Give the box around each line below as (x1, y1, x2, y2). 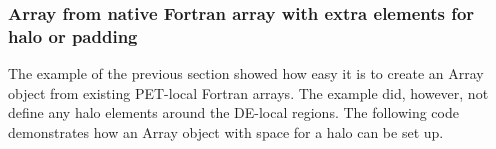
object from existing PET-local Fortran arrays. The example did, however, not (8, 82, 489, 103)
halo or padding (8, 23, 138, 48)
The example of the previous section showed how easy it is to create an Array (8, 63, 484, 84)
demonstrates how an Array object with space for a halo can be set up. (8, 121, 444, 142)
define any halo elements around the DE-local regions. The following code (8, 102, 459, 123)
